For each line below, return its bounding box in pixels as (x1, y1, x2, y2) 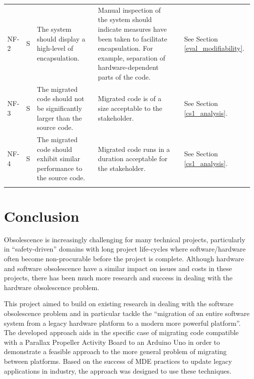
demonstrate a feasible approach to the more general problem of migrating (4, 346, 227, 357)
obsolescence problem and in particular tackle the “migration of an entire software (4, 308, 250, 318)
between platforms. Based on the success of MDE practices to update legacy (4, 356, 232, 366)
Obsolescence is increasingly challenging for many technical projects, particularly (4, 234, 246, 244)
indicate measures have (98, 23, 167, 34)
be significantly (37, 103, 82, 113)
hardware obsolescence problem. (4, 282, 100, 292)
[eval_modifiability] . (184, 43, 245, 53)
